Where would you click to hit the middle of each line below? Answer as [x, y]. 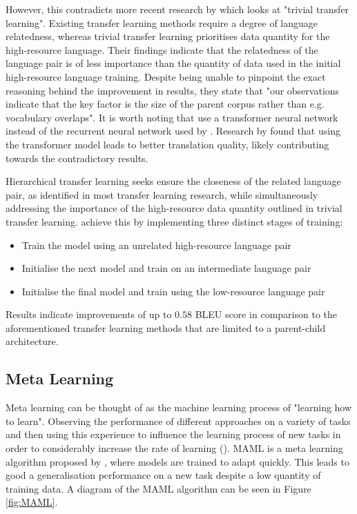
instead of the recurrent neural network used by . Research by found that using [173, 131]
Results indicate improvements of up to [89, 314]
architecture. [32, 341]
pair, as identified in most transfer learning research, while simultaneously [162, 194]
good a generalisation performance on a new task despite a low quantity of [163, 475]
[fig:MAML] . [32, 502]
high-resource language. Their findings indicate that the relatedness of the [162, 49]
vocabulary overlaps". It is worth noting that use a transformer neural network [172, 117]
